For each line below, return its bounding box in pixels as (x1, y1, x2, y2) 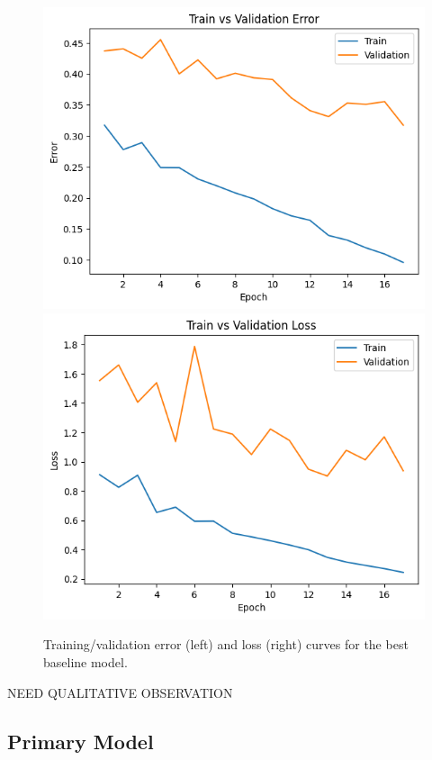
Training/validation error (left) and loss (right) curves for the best (43, 635, 409, 654)
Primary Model (7, 727, 154, 755)
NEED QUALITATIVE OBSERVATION (7, 683, 233, 701)
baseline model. (43, 652, 128, 671)
